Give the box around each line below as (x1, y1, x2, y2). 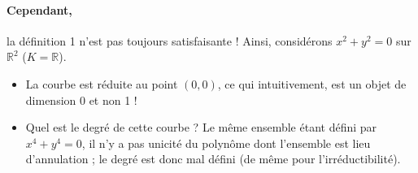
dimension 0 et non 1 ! (25, 91, 137, 108)
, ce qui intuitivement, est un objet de (217, 75, 407, 92)
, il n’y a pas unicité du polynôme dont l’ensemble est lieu (81, 134, 371, 151)
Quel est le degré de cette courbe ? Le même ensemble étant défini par (25, 119, 377, 136)
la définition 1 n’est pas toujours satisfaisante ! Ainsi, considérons (7, 32, 333, 49)
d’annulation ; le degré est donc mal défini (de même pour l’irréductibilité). (25, 150, 401, 167)
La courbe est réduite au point (25, 75, 178, 92)
